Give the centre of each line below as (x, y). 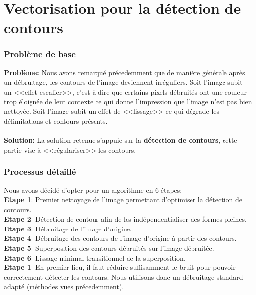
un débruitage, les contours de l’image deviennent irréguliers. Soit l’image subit (123, 82)
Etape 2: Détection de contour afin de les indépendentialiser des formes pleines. (125, 219)
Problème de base (40, 54)
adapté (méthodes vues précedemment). (64, 286)
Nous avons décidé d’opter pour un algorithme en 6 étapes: (93, 190)
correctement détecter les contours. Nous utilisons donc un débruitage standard (124, 277)
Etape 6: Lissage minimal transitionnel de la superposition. (95, 257)
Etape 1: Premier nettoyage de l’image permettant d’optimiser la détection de (123, 199)
